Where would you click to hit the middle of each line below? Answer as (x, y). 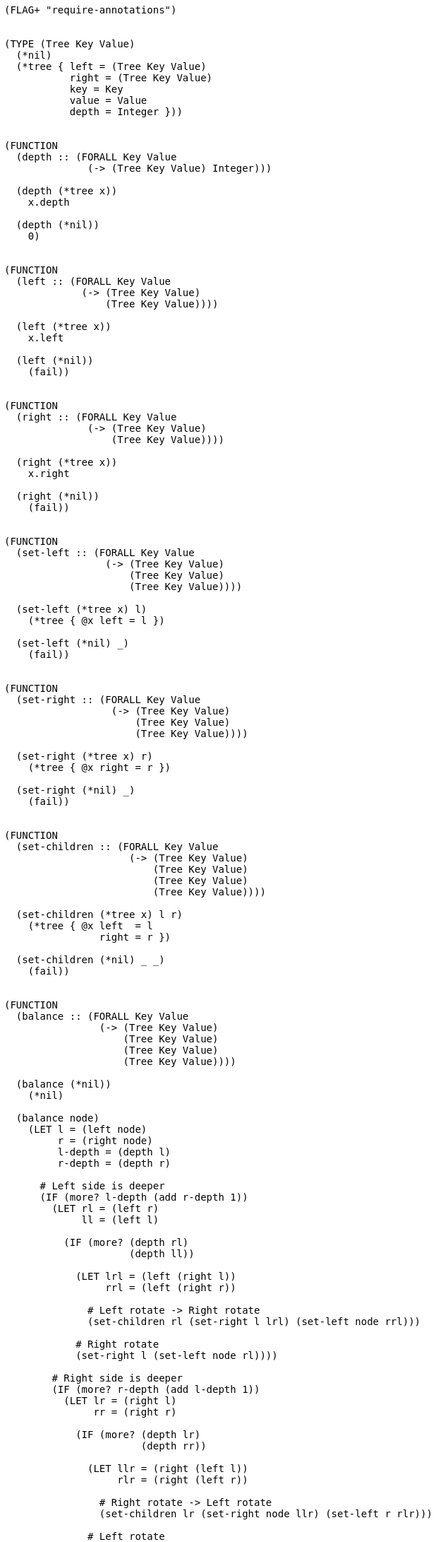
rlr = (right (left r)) (183, 1480)
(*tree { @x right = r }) (99, 767)
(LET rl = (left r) (105, 1208)
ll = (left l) (120, 1220)
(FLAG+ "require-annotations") (91, 10)
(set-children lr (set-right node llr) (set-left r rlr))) (266, 1514)
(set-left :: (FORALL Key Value (105, 553)
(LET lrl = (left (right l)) (156, 1276)
